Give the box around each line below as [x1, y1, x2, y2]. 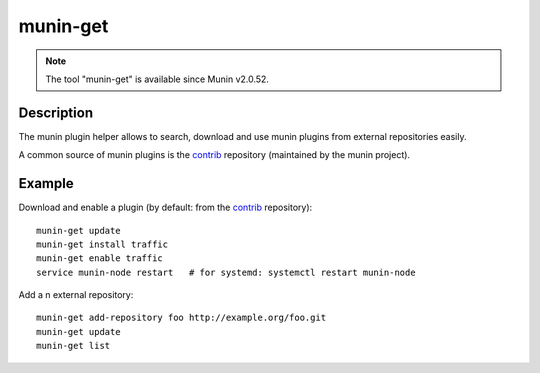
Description [18, 104, 94, 121]
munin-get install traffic [36, 238, 169, 250]
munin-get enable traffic [36, 253, 164, 264]
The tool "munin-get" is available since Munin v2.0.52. [45, 73, 270, 85]
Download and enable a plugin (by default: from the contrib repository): [18, 201, 313, 214]
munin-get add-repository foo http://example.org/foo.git [36, 312, 327, 324]
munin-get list [36, 340, 111, 352]
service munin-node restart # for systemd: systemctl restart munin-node [36, 266, 416, 278]
